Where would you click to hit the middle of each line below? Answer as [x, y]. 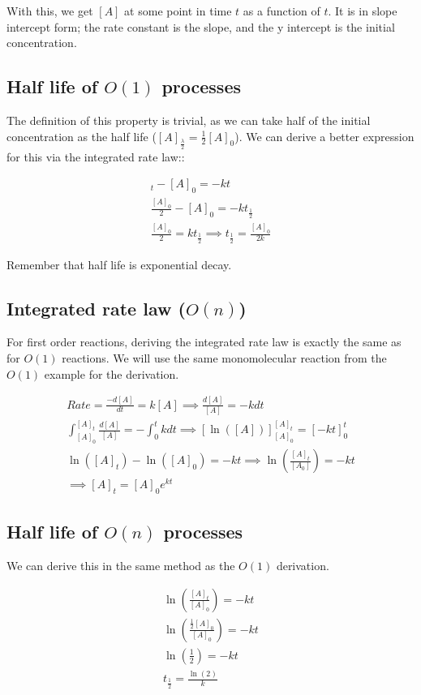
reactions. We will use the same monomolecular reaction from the [224, 358]
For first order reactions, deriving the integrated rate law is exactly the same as [204, 342]
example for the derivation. [112, 373]
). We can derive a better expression [324, 136]
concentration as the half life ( [82, 136]
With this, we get [50, 11]
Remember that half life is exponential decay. [119, 264]
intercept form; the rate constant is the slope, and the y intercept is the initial [201, 26]
